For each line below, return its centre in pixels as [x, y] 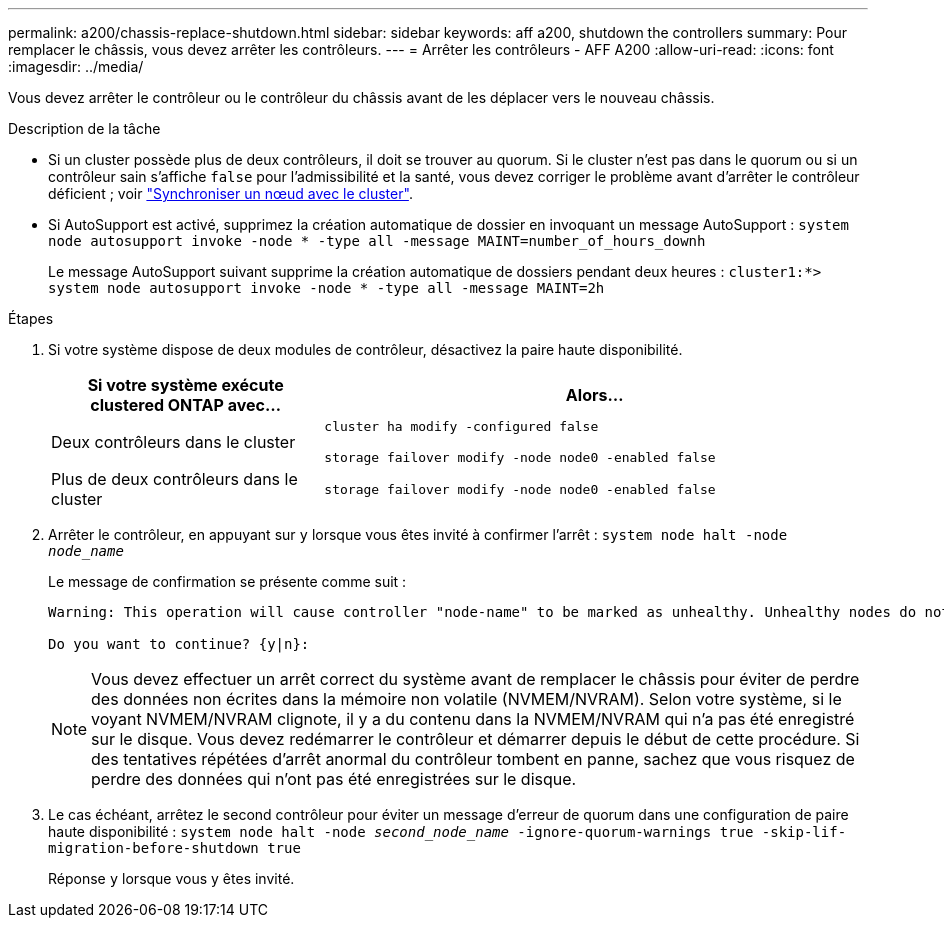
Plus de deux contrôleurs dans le [174, 479]
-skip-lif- [804, 832]
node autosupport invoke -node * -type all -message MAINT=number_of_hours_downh [377, 241]
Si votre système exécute [185, 385]
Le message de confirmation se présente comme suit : [227, 581]
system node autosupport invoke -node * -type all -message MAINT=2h [326, 288]
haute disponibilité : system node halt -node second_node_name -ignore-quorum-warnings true [401, 831]
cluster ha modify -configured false [461, 426]
